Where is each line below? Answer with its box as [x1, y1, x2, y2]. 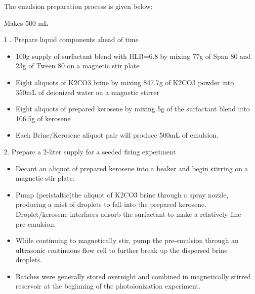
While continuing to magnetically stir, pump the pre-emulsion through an [15, 235, 239, 245]
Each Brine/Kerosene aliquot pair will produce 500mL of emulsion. [15, 130, 218, 140]
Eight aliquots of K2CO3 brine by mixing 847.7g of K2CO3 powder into [15, 77, 234, 87]
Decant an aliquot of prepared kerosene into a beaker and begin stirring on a [15, 163, 248, 173]
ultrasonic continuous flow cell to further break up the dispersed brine [15, 245, 228, 255]
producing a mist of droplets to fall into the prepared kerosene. [15, 199, 207, 209]
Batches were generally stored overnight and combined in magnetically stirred [15, 271, 251, 281]
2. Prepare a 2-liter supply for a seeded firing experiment [4, 146, 176, 156]
